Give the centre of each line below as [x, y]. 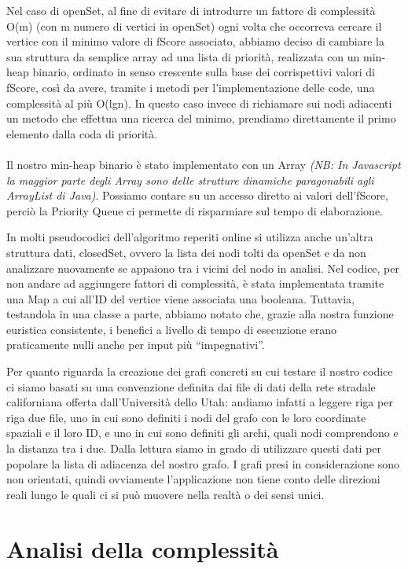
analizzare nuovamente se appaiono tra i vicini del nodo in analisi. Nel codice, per [203, 268]
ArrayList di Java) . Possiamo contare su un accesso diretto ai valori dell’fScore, [197, 195]
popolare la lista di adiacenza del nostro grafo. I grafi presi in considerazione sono [203, 463]
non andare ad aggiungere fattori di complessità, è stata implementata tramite [195, 283]
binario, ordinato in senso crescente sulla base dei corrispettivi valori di [204, 72]
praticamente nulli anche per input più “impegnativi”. [136, 345]
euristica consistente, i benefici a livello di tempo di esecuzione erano [171, 329]
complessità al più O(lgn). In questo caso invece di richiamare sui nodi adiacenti [199, 103]
